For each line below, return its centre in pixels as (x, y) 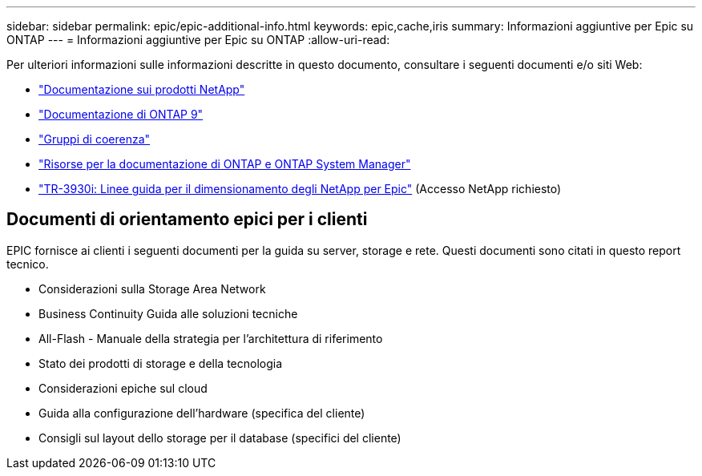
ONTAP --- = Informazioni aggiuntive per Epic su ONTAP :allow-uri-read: (198, 40)
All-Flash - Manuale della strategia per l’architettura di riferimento (211, 338)
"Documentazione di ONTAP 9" (121, 114)
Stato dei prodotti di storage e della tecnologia (161, 363)
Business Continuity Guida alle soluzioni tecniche (168, 313)
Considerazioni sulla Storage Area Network (152, 288)
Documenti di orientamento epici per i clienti (187, 220)
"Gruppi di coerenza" (95, 139)
